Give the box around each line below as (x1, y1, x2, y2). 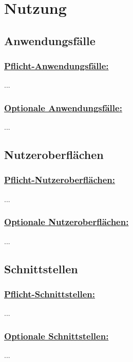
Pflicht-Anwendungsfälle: (4, 59, 109, 72)
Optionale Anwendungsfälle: (4, 101, 122, 114)
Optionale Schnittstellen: (4, 329, 109, 342)
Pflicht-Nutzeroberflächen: (4, 173, 116, 186)
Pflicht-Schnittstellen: (4, 287, 96, 300)
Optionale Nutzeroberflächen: (4, 215, 129, 228)
